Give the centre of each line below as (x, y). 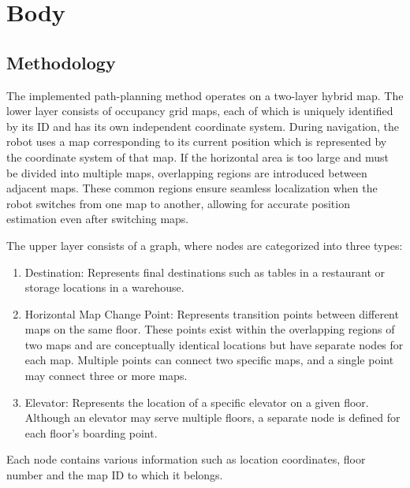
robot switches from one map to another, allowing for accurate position (178, 203)
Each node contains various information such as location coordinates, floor (186, 459)
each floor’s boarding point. (91, 432)
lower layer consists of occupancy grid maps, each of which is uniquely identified (200, 111)
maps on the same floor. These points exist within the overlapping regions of (210, 329)
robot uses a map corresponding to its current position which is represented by (197, 142)
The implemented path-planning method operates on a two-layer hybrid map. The (205, 95)
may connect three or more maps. (106, 376)
